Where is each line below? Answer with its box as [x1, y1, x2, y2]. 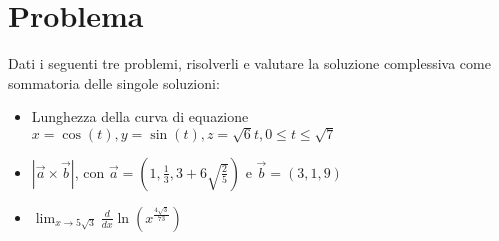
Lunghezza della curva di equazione [31, 106, 249, 127]
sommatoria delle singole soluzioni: [8, 72, 220, 93]
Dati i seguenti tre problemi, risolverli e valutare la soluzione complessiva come [8, 53, 491, 74]
